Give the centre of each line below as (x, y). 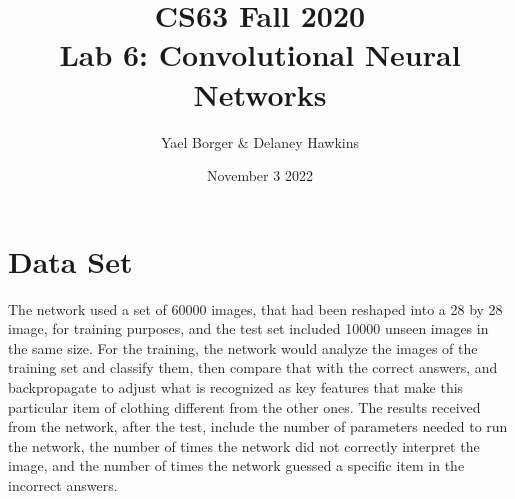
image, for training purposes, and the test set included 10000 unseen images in (248, 328)
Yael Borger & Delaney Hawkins (260, 141)
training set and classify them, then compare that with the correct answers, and (253, 367)
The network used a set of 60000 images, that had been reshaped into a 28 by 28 (255, 308)
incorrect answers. (63, 484)
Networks (260, 93)
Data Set (70, 260)
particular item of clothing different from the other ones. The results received (244, 406)
